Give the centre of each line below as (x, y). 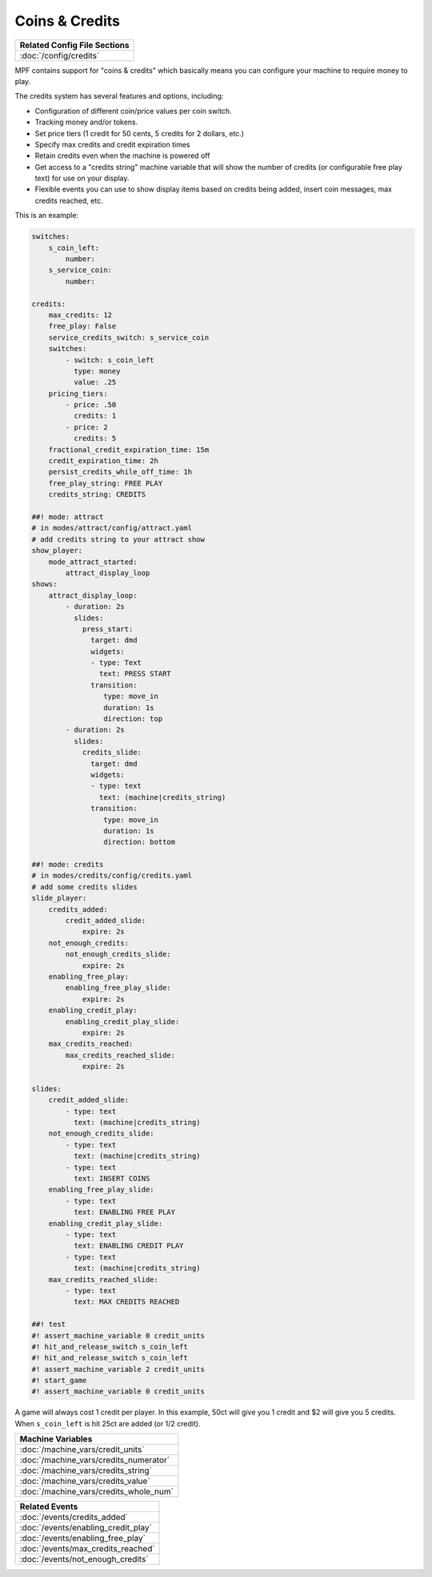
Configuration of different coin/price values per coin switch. (133, 111)
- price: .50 (91, 405)
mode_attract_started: (93, 562)
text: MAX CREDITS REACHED (126, 1302)
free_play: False (82, 326)
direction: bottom (139, 842)
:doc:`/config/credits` (60, 55)
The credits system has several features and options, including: (119, 96)
